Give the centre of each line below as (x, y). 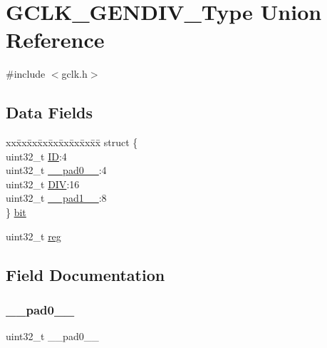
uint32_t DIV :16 (43, 184)
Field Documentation (85, 274)
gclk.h (74, 74)
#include (26, 74)
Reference (55, 40)
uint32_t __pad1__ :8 (56, 198)
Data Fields (50, 112)
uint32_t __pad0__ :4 (56, 170)
